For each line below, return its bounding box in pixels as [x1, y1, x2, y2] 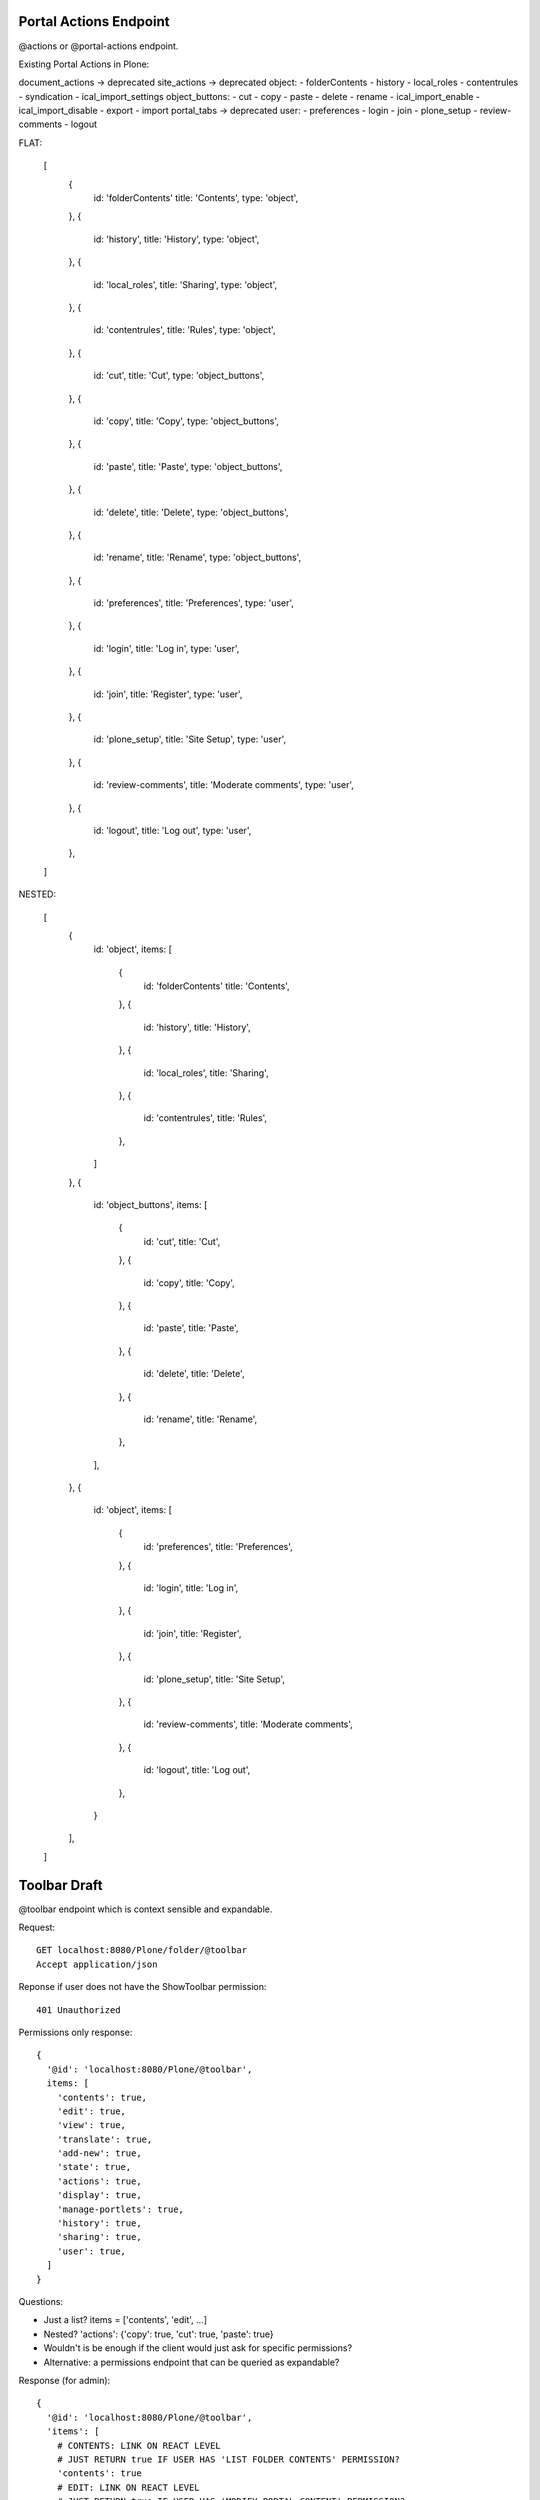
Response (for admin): [18, 2374, 111, 2386]
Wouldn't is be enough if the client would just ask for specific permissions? [43, 2342, 353, 2354]
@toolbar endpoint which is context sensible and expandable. [18, 1903, 273, 1915]
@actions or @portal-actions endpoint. [18, 40, 179, 52]
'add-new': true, [56, 2148, 142, 2159]
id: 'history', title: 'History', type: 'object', [93, 233, 260, 245]
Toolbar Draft [18, 1876, 103, 1894]
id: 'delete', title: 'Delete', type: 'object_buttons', [93, 506, 289, 518]
